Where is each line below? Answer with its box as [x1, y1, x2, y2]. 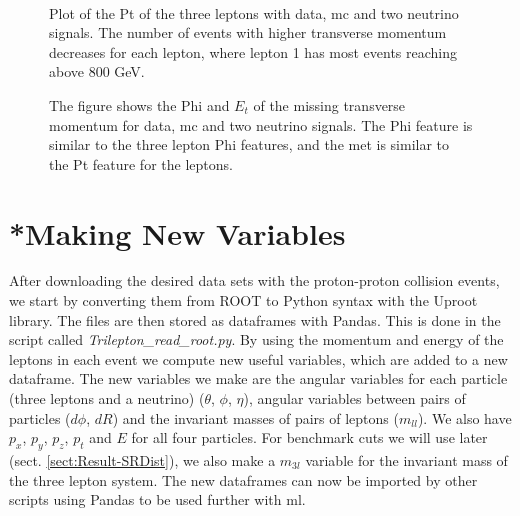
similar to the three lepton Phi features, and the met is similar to [49, 134, 450, 155]
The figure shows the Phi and [49, 94, 230, 115]
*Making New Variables [9, 212, 346, 253]
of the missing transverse [253, 94, 406, 115]
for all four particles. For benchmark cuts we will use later [131, 427, 488, 448]
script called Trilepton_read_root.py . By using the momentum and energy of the [9, 329, 504, 350]
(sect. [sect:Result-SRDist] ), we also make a [9, 450, 276, 471]
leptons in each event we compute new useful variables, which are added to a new [9, 348, 508, 369]
